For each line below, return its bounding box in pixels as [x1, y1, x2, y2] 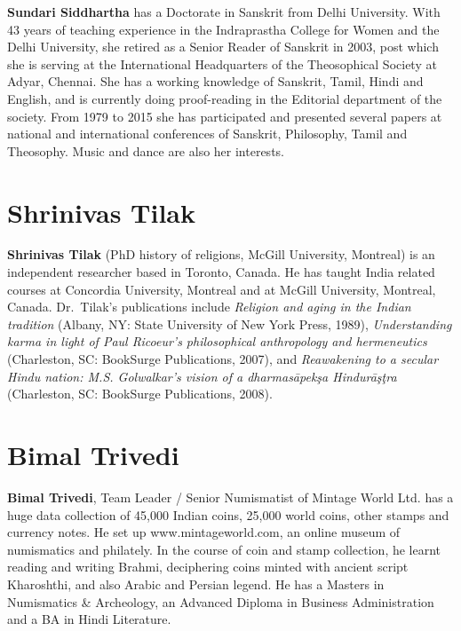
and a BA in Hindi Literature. [7, 610, 171, 628]
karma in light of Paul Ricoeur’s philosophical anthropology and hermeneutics [7, 332, 427, 351]
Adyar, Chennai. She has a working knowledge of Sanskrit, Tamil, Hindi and [7, 72, 424, 91]
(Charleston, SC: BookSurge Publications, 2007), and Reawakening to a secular [7, 350, 439, 368]
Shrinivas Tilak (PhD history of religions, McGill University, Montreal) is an [7, 245, 435, 264]
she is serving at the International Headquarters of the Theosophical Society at [7, 54, 437, 73]
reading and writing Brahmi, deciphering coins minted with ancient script [7, 557, 409, 576]
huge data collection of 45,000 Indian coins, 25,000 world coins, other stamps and [7, 505, 449, 524]
